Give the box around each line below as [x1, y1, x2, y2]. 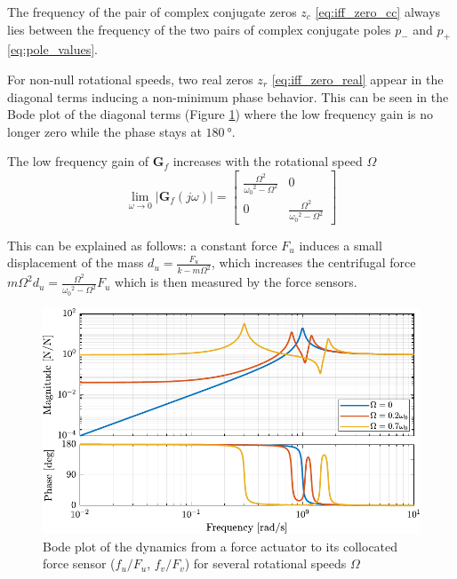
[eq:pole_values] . [7, 40, 98, 59]
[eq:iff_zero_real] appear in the [271, 69, 444, 88]
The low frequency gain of [7, 152, 149, 171]
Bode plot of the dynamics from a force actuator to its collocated [43, 536, 398, 555]
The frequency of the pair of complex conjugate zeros [7, 3, 297, 20]
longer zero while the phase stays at [7, 122, 202, 140]
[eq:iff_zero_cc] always [315, 3, 441, 20]
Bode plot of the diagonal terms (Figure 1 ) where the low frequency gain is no [7, 105, 434, 123]
